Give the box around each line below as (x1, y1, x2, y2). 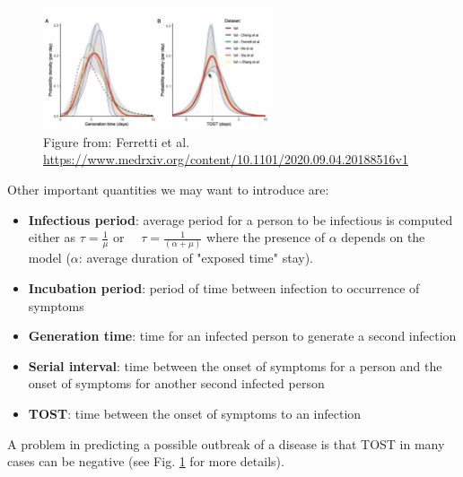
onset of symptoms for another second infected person (28, 374, 325, 393)
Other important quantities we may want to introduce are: (7, 179, 329, 198)
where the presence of (206, 228, 326, 247)
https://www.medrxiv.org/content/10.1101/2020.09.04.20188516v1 (43, 150, 408, 169)
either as (28, 228, 76, 247)
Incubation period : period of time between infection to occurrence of (28, 279, 420, 297)
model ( (28, 248, 71, 267)
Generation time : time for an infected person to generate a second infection (28, 326, 457, 345)
